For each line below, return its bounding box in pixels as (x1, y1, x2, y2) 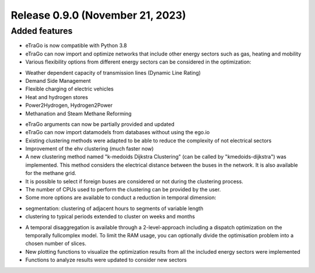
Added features (10, 26, 73, 36)
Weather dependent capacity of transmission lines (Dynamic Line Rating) (25, 69, 201, 76)
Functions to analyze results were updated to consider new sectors (25, 257, 187, 264)
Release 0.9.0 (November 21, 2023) (10, 9, 187, 22)
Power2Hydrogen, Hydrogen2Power (25, 102, 113, 109)
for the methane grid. (25, 170, 76, 177)
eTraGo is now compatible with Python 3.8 (25, 42, 127, 49)
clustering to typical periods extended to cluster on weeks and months (25, 213, 195, 220)
